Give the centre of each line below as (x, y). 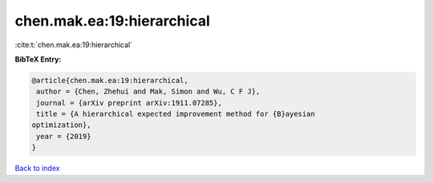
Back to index (37, 169)
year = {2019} (64, 136)
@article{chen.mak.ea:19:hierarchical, (110, 80)
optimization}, (61, 125)
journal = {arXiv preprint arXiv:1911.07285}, (129, 103)
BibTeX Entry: (38, 59)
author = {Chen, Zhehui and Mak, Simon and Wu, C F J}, (148, 91)
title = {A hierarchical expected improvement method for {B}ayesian (176, 114)
